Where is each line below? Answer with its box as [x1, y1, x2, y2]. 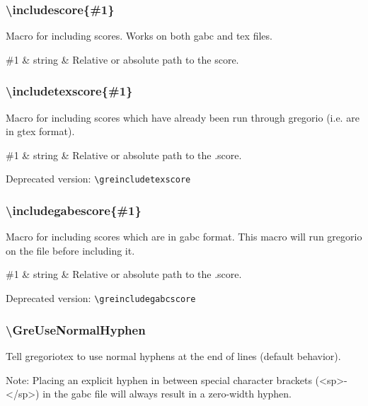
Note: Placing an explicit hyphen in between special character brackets [6, 372, 312, 387]
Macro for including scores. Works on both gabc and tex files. [6, 28, 272, 43]
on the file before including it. [6, 243, 135, 257]
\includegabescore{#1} [6, 201, 142, 219]
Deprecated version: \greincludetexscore [6, 171, 191, 186]
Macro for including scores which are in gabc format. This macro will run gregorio [6, 229, 362, 244]
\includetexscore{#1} [6, 82, 133, 100]
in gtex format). [6, 124, 75, 139]
